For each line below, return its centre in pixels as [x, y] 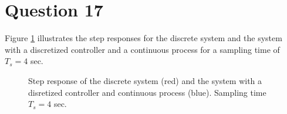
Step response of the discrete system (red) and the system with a [145, 80]
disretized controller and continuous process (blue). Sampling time [147, 92]
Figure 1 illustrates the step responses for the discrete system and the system [143, 38]
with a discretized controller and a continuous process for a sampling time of [142, 49]
